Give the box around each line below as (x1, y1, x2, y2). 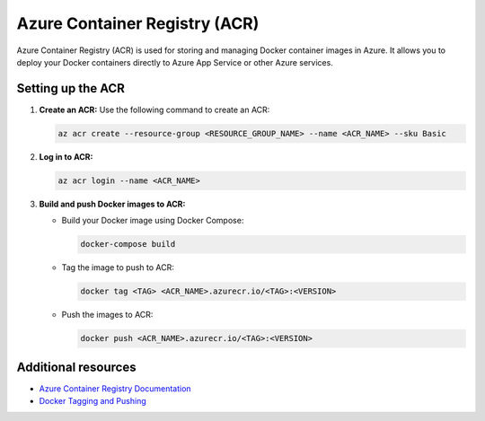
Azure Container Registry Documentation (39, 382, 192, 394)
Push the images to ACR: (61, 310, 154, 320)
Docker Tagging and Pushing (39, 395, 147, 406)
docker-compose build (80, 239, 176, 250)
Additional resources (16, 359, 137, 374)
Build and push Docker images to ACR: (39, 198, 186, 209)
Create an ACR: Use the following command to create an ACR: (39, 104, 270, 115)
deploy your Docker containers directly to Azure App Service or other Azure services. (16, 57, 334, 67)
